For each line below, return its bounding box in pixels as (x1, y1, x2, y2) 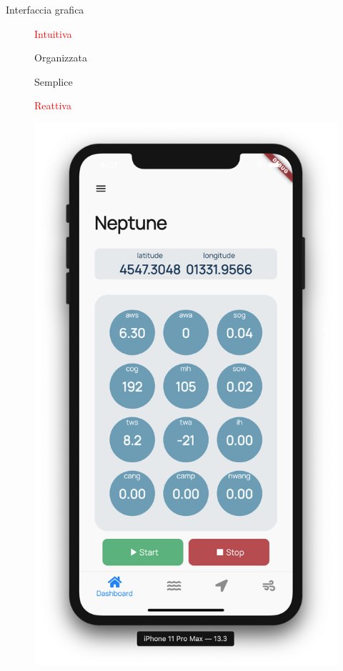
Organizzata (34, 50, 87, 65)
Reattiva (34, 98, 71, 113)
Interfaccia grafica (6, 2, 84, 16)
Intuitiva (34, 26, 72, 41)
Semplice (34, 74, 73, 89)
